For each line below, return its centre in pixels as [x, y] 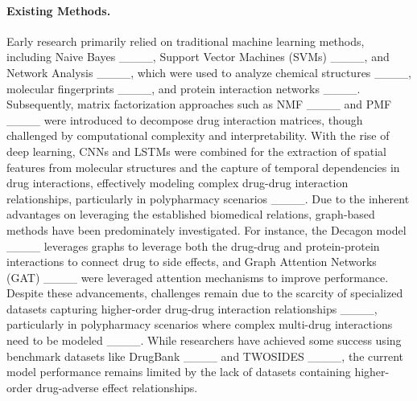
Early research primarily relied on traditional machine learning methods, [186, 41]
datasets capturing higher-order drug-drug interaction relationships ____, [192, 308]
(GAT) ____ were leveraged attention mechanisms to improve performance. [198, 277]
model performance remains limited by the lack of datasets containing [179, 372]
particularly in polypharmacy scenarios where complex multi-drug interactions [200, 324]
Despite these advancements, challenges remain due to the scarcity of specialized [205, 293]
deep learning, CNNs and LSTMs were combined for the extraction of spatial [196, 151]
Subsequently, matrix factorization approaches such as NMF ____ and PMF [199, 104]
